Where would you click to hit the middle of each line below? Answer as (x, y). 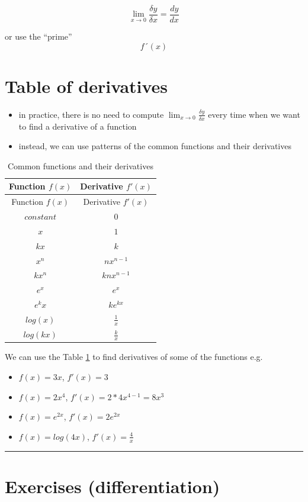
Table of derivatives (86, 86)
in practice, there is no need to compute (91, 114)
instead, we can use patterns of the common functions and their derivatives (155, 146)
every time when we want (254, 114)
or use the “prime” (38, 36)
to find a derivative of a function (78, 126)
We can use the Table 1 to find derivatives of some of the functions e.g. (134, 357)
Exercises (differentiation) (113, 486)
